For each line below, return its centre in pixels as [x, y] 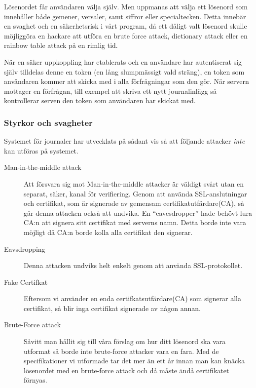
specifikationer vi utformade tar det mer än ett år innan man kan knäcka [134, 361]
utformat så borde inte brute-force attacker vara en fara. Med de [121, 351]
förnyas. [36, 380]
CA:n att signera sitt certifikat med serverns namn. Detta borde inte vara [135, 222]
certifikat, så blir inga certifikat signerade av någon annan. [112, 308]
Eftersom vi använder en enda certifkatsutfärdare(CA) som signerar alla [133, 298]
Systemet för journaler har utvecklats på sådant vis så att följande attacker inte [125, 141]
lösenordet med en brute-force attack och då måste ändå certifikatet [127, 370]
